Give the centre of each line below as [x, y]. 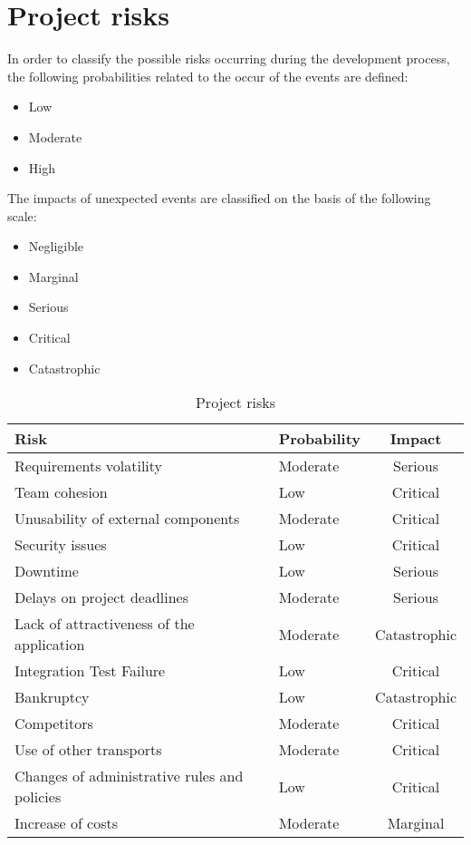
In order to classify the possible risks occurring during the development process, [229, 58]
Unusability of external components [127, 519]
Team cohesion [61, 492]
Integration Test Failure [90, 671]
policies [38, 797]
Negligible [56, 246]
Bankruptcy [52, 697]
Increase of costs [67, 823]
